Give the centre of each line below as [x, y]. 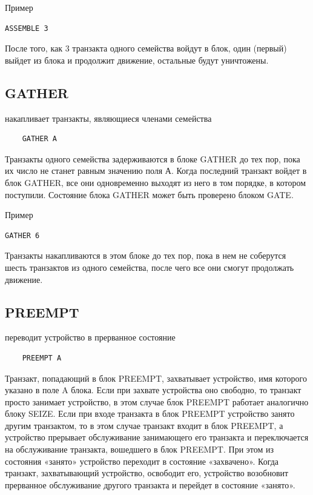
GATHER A [39, 139]
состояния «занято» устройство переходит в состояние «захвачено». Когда [142, 461]
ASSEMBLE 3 [27, 28]
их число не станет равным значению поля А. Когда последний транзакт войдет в [156, 171]
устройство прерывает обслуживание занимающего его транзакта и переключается [157, 437]
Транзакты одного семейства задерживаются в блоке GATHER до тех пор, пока [153, 158]
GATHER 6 [22, 235]
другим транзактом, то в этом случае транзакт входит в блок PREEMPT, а [144, 425]
